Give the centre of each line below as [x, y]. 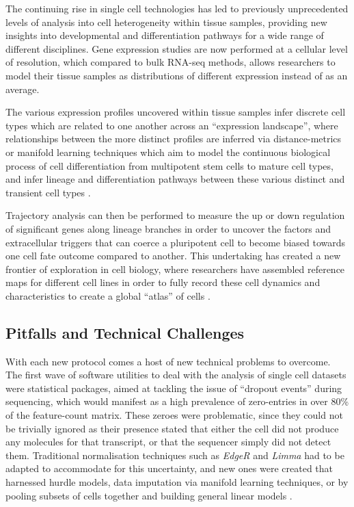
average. [23, 89]
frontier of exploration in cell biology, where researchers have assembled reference [175, 269]
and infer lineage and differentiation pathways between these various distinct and [175, 179]
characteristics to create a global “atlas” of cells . [108, 295]
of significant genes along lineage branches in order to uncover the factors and [168, 228]
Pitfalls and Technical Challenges [125, 332]
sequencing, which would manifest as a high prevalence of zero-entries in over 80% [177, 401]
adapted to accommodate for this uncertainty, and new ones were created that [169, 468]
